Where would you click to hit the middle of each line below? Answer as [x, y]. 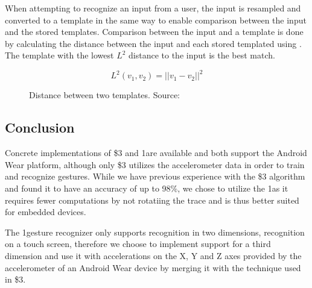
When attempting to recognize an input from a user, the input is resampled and [153, 8]
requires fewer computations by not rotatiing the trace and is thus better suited [152, 200]
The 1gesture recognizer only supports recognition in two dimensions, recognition [155, 232]
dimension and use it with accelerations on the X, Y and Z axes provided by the [153, 256]
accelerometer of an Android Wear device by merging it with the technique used [153, 267]
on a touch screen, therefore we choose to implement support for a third [138, 244]
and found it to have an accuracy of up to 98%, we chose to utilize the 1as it [147, 188]
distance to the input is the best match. [202, 55]
